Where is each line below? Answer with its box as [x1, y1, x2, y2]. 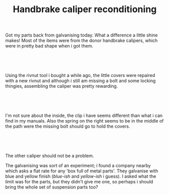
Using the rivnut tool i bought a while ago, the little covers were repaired [5, 72, 155, 79]
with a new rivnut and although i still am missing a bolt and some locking [5, 77, 156, 84]
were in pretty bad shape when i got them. [5, 43, 93, 49]
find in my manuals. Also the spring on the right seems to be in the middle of [5, 118, 164, 124]
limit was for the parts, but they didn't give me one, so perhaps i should [5, 179, 153, 185]
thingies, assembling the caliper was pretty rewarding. [5, 83, 118, 89]
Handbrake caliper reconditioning [13, 4, 157, 15]
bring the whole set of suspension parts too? [5, 184, 98, 190]
